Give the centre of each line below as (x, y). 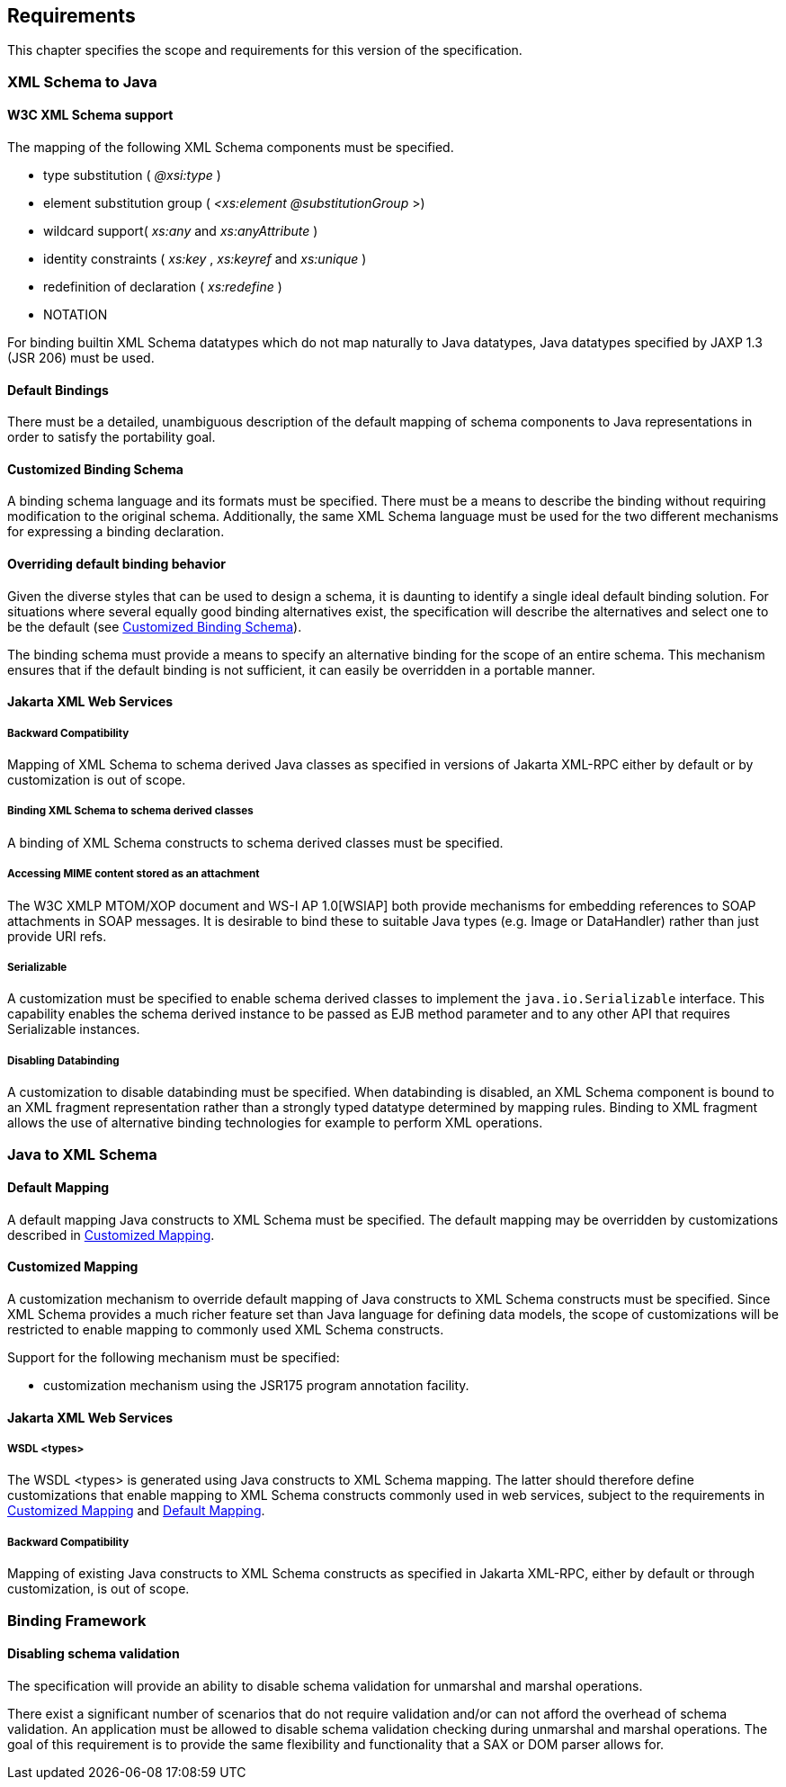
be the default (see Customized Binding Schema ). (155, 626)
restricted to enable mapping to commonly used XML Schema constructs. (226, 1329)
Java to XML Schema (82, 1154)
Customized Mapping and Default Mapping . (136, 1511)
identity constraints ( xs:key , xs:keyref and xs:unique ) (205, 259)
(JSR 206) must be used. (81, 358)
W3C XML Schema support (90, 115)
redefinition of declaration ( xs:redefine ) (163, 287)
